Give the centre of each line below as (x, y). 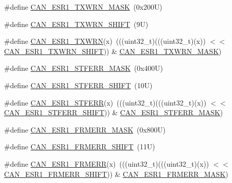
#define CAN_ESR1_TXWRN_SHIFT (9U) (76, 24)
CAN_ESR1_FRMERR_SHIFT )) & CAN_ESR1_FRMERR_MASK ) (116, 174)
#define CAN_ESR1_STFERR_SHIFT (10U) (78, 85)
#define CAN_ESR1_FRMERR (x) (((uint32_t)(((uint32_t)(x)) (107, 163)
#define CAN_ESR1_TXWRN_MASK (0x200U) (83, 7)
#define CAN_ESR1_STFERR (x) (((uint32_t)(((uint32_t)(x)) (105, 102)
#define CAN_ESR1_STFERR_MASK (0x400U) (84, 68)
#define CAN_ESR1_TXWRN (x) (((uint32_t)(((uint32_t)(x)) (105, 41)
